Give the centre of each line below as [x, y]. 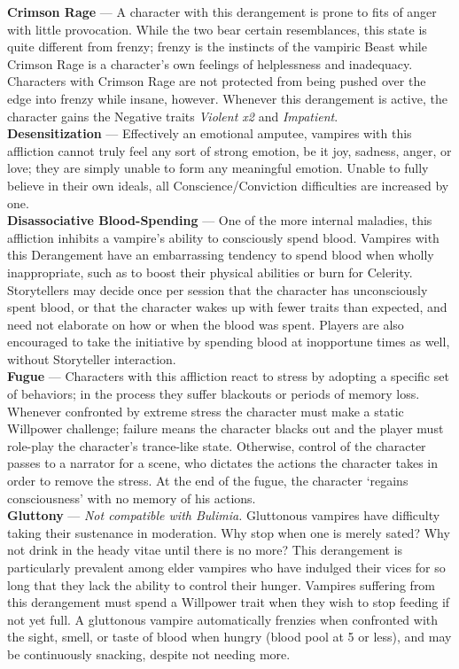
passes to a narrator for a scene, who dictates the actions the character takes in [223, 463]
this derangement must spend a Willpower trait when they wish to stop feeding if [229, 602]
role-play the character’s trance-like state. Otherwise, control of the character [217, 445]
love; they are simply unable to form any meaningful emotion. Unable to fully [218, 168]
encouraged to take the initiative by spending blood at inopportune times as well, [229, 342]
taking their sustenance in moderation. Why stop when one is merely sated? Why [229, 532]
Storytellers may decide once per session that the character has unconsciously [218, 289]
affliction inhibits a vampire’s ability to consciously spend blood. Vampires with [223, 237]
